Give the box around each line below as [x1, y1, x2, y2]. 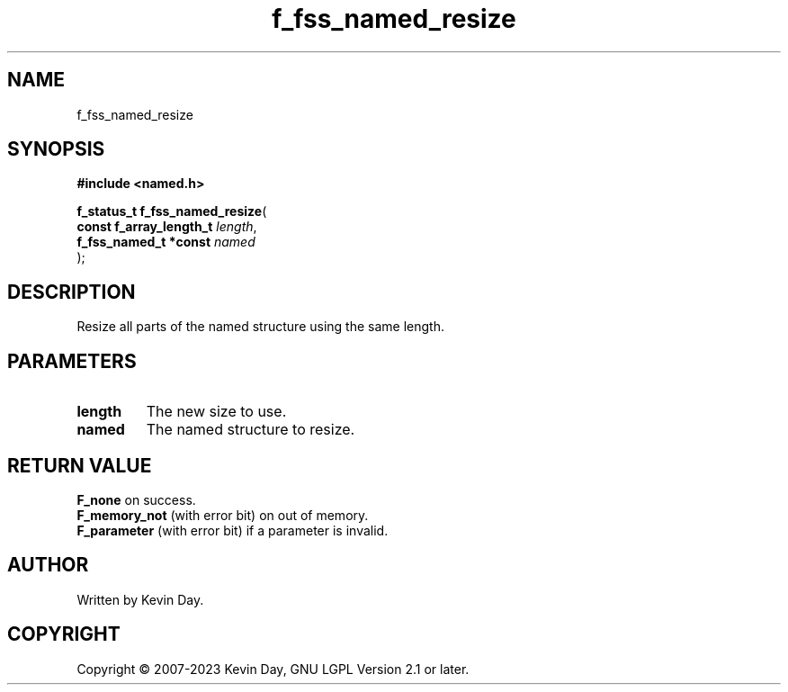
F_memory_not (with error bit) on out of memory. [76, 507, 369, 523]
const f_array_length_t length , [76, 219, 257, 235]
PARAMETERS [7, 349, 137, 373]
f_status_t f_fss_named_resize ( [76, 203, 267, 220]
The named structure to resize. [146, 420, 355, 439]
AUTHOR [7, 553, 89, 577]
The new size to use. [146, 402, 287, 421]
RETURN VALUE [7, 454, 152, 477]
